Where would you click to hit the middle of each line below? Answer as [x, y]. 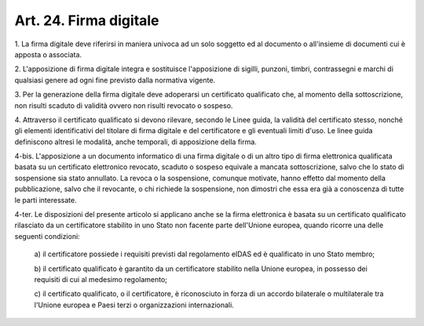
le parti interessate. [46, 200]
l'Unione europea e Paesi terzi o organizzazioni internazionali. [134, 305]
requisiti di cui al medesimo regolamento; [101, 279]
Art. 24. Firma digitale [87, 20]
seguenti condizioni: [47, 236]
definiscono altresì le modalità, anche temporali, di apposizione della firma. [135, 142]
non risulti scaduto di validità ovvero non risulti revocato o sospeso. [124, 105]
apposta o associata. [48, 54]
